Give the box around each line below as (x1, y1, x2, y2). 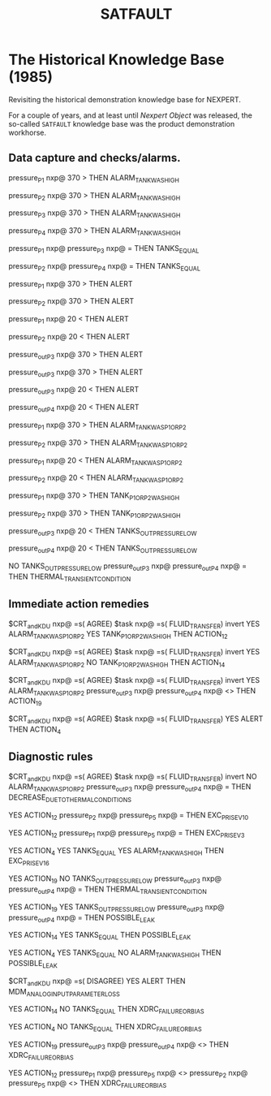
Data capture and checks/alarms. (8, 151, 181, 165)
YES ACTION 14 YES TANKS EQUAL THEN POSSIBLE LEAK (8, 930, 191, 942)
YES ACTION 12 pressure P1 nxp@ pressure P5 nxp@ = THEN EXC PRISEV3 (8, 827, 245, 839)
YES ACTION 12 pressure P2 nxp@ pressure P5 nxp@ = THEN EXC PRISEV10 (8, 810, 249, 822)
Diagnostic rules (8, 750, 93, 764)
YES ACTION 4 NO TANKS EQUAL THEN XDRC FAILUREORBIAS (8, 1022, 202, 1033)
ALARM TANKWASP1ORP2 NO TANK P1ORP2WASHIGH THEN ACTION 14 (8, 658, 226, 669)
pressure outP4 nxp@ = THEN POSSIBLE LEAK (8, 913, 156, 924)
